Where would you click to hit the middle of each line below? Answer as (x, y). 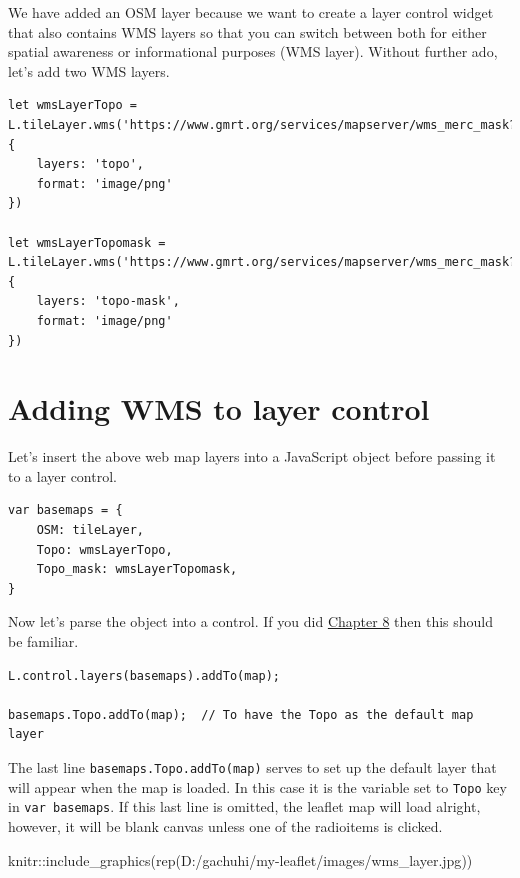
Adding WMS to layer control (219, 408)
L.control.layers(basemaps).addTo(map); (144, 675)
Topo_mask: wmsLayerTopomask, (137, 569)
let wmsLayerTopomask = (87, 242)
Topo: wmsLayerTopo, (104, 549)
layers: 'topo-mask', (108, 301)
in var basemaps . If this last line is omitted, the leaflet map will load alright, (244, 806)
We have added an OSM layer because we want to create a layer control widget (251, 12)
